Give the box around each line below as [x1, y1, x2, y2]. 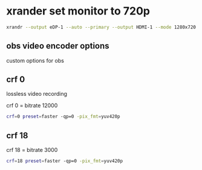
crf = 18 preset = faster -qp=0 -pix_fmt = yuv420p [6, 158, 123, 164]
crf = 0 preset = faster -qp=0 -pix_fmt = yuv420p [6, 113, 120, 120]
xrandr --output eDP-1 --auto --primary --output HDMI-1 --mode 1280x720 [6, 24, 197, 30]
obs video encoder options [6, 41, 110, 51]
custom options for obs [6, 57, 65, 64]
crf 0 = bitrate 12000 [6, 102, 58, 109]
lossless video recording [6, 90, 68, 98]
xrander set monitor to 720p [6, 4, 150, 18]
